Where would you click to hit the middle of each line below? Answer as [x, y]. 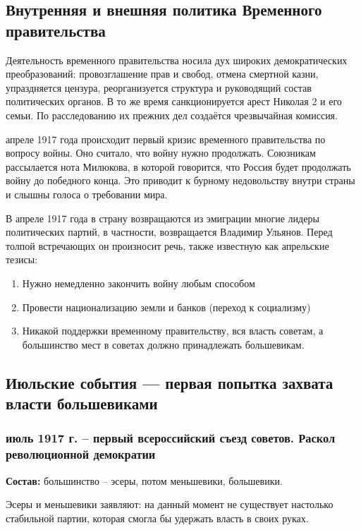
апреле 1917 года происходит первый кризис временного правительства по [166, 139]
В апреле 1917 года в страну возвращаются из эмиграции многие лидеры [163, 218]
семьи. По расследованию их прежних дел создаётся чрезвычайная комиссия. [172, 115]
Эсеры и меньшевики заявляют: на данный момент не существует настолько [170, 504]
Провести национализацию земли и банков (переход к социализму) [166, 307]
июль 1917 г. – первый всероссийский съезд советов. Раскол [171, 438]
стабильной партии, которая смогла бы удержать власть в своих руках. [157, 518]
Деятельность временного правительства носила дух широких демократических [177, 60]
